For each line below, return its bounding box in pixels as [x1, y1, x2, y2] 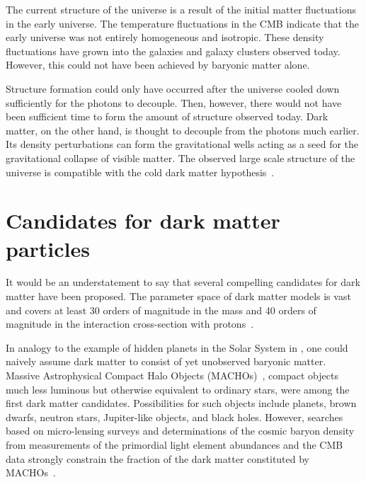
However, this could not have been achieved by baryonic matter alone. [6, 57, 310, 72]
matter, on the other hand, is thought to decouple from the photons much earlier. [6, 122, 360, 137]
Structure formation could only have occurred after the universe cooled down [6, 81, 340, 96]
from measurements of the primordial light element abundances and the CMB [6, 437, 343, 452]
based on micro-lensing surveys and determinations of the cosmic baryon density [6, 423, 355, 438]
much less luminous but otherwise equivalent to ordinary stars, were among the [6, 381, 350, 396]
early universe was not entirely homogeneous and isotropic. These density [6, 30, 324, 45]
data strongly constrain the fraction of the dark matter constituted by [6, 451, 310, 466]
